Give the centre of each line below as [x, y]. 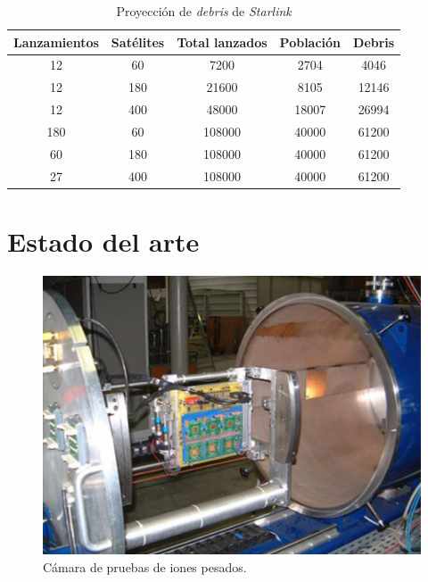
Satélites [138, 42]
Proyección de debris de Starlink [204, 11]
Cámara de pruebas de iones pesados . [145, 567]
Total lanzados [222, 42]
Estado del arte [103, 241]
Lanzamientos [56, 42]
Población [310, 42]
